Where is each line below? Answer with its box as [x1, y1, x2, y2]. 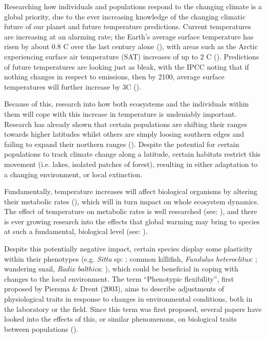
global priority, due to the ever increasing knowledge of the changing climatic [4, 11, 246, 22]
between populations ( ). [4, 323, 78, 334]
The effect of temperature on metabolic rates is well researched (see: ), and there [4, 206, 257, 217]
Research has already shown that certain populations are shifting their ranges [4, 118, 247, 129]
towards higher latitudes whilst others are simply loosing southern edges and [4, 129, 245, 139]
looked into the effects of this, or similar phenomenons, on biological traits [4, 313, 237, 324]
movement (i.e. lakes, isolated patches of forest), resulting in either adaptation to [4, 158, 258, 169]
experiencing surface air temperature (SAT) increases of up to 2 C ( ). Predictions [4, 51, 259, 61]
